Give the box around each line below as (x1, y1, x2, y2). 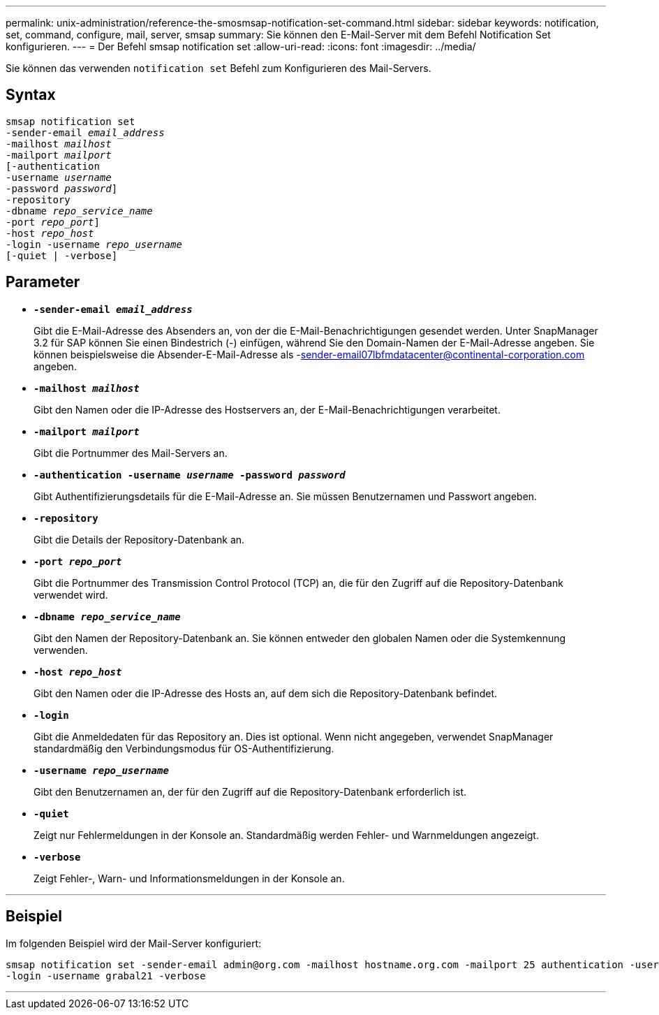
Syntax (6, 86, 56, 104)
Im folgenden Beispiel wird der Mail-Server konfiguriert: (6, 937, 262, 949)
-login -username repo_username (6, 238, 182, 250)
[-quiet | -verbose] (6, 249, 118, 261)
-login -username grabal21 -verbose (6, 970, 206, 981)
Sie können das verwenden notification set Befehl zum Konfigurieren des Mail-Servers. (6, 62, 431, 74)
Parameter (6, 273, 80, 291)
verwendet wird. (34, 588, 108, 601)
